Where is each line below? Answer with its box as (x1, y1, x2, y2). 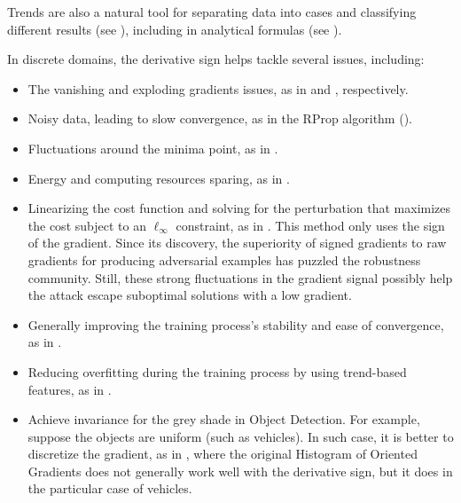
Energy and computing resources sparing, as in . (27, 169, 290, 187)
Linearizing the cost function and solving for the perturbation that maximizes (27, 199, 451, 217)
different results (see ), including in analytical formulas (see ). (7, 20, 342, 38)
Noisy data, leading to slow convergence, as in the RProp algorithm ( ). (27, 109, 412, 128)
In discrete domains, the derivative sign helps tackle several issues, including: (7, 50, 425, 68)
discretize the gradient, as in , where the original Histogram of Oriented (27, 444, 418, 463)
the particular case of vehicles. (27, 479, 192, 498)
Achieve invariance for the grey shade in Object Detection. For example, (27, 410, 420, 428)
